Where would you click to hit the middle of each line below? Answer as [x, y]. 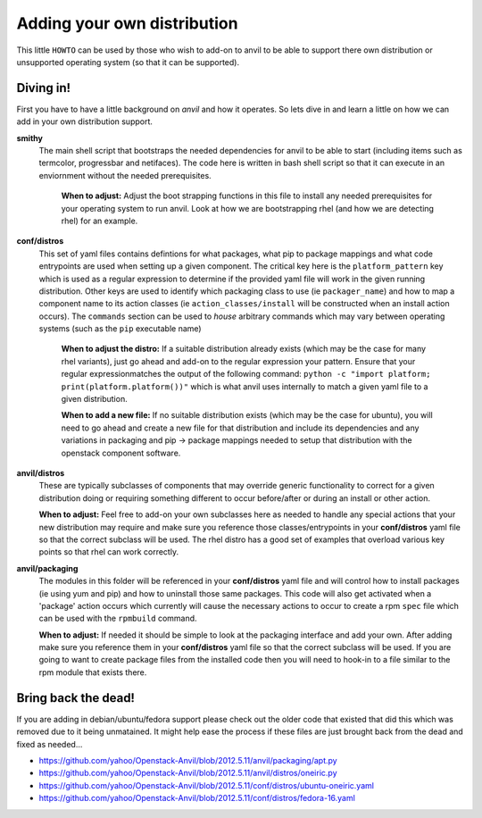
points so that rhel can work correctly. [108, 552]
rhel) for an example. [100, 221]
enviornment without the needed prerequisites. [125, 175]
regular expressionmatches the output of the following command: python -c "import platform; [246, 374]
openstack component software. [121, 453]
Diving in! [44, 88]
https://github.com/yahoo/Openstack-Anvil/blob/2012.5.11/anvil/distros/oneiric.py [188, 773]
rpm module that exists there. [93, 672]
